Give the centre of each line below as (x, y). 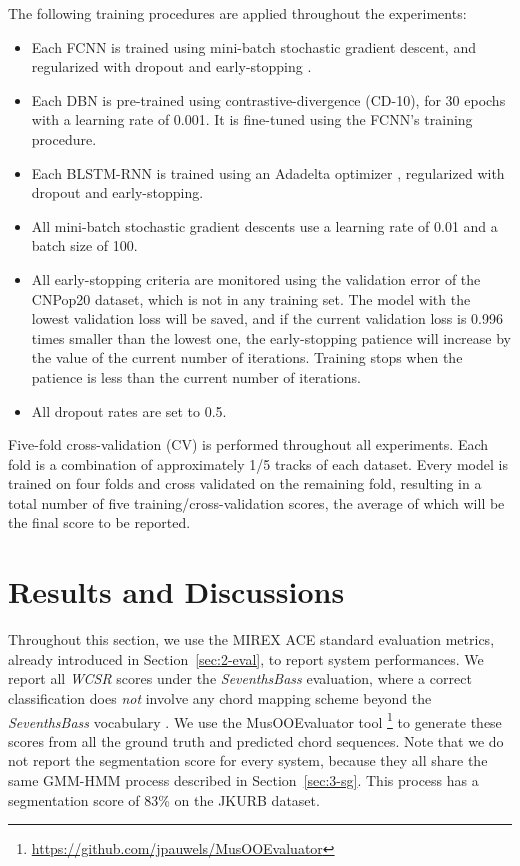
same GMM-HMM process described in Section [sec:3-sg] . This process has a (243, 780)
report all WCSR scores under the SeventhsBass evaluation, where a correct (240, 678)
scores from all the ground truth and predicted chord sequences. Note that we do (256, 740)
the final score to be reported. (99, 522)
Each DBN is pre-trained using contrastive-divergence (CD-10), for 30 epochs (268, 99)
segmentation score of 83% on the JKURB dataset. (164, 799)
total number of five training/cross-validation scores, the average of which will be (256, 502)
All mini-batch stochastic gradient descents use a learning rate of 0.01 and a (264, 225)
